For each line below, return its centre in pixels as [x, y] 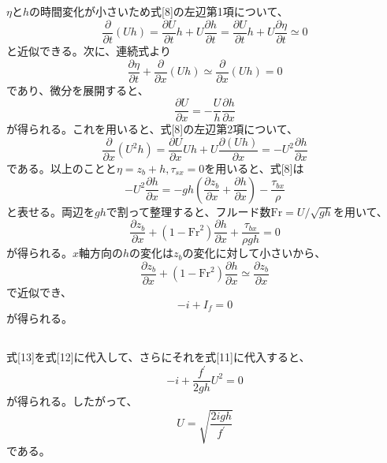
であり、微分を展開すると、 [78, 90]
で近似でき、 [39, 291]
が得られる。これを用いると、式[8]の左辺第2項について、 [153, 129]
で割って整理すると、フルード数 [188, 211]
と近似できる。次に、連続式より [89, 51]
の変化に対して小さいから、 [254, 253]
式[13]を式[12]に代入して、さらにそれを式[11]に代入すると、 [158, 356]
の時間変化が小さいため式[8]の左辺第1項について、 [159, 11]
